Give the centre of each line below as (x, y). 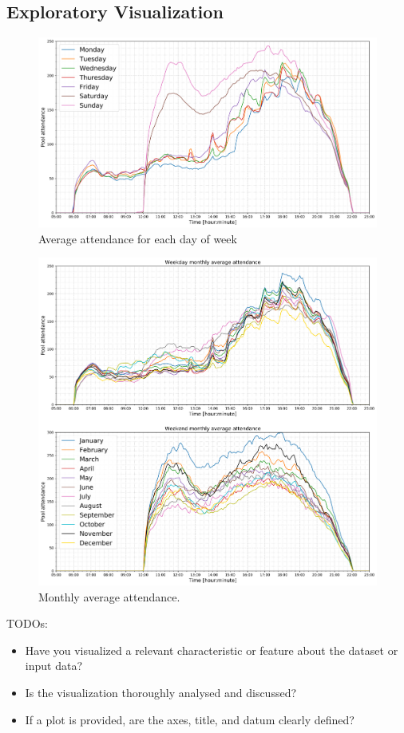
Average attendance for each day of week (138, 238)
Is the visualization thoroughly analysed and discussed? (161, 692)
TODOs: (27, 623)
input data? (53, 666)
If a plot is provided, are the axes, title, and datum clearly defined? (190, 719)
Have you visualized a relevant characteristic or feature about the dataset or (212, 650)
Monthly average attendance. (109, 596)
